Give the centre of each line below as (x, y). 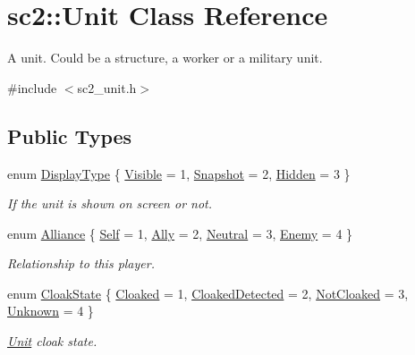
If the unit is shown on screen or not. (110, 203)
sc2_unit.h (107, 87)
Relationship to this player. (81, 263)
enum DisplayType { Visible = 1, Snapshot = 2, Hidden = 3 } (179, 173)
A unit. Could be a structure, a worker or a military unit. (165, 58)
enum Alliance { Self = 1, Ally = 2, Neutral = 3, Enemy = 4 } (180, 233)
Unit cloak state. (52, 341)
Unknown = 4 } (51, 311)
